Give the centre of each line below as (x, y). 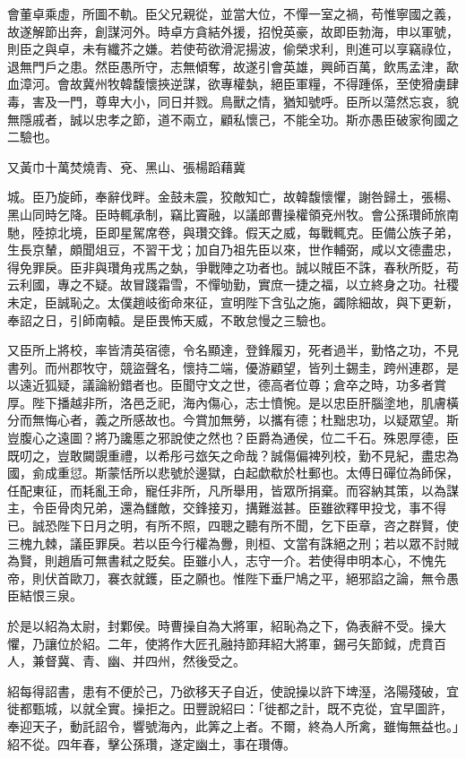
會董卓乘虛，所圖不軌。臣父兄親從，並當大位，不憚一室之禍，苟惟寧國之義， (233, 13)
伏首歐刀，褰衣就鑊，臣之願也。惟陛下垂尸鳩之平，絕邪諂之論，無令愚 (251, 578)
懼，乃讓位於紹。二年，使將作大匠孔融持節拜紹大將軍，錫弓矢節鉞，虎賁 (220, 643)
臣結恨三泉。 (45, 595)
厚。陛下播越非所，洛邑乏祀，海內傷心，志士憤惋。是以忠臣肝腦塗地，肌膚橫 (233, 402)
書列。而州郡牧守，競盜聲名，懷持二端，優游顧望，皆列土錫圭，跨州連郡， (227, 367)
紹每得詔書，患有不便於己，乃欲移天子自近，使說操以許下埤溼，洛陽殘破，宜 (233, 690)
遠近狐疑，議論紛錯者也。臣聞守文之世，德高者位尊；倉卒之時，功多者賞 (233, 385)
